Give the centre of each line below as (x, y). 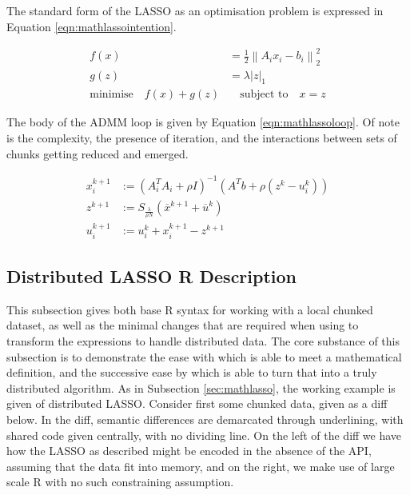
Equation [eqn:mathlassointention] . (92, 26)
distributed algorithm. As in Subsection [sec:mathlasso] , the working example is (201, 387)
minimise (111, 95)
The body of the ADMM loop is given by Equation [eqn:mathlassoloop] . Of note (203, 122)
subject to (264, 95)
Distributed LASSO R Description (152, 275)
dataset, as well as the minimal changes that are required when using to (183, 325)
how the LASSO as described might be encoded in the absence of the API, (189, 451)
